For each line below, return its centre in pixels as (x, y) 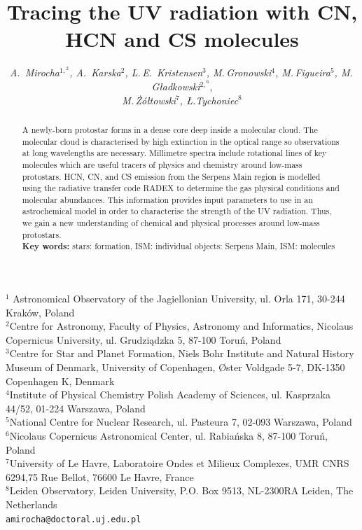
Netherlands (32, 504)
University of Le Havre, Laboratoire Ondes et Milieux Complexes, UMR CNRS (179, 463)
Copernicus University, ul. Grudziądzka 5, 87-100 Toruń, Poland (144, 339)
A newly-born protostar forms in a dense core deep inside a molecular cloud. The (170, 129)
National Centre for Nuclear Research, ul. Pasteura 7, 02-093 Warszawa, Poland (181, 422)
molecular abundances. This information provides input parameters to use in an (167, 199)
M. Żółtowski (149, 100)
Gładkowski (176, 86)
